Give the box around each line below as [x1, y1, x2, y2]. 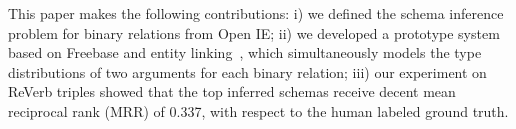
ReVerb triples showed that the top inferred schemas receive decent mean [8, 81, 456, 102]
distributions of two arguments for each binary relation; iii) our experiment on [8, 61, 487, 82]
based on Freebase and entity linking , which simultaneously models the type [8, 42, 482, 63]
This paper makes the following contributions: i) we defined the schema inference [8, 3, 504, 23]
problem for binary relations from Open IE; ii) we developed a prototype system [8, 22, 500, 43]
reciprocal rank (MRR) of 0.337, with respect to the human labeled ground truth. [8, 100, 509, 121]
